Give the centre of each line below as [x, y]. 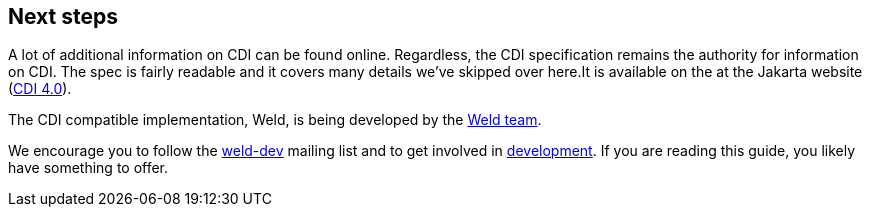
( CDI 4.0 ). [40, 89]
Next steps [63, 16]
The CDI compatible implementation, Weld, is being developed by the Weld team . [275, 120]
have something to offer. [88, 168]
